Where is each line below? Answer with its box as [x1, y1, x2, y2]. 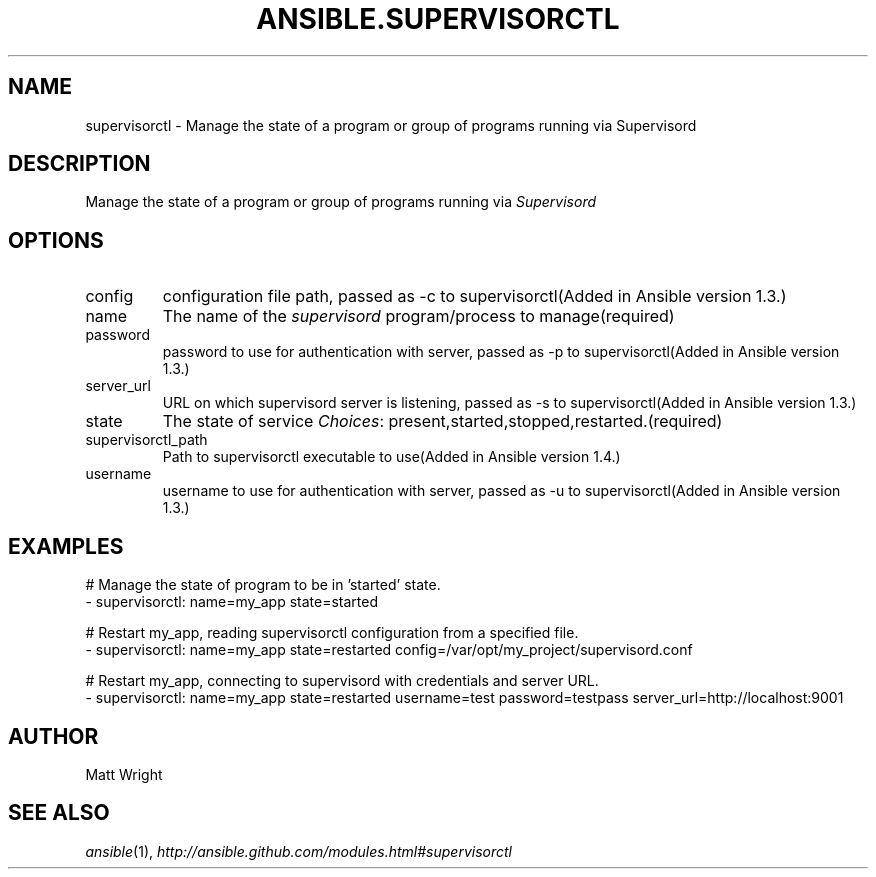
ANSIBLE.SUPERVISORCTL [256, 2, 620, 36]
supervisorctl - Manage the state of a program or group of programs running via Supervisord [85, 116, 697, 134]
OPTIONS [8, 227, 104, 253]
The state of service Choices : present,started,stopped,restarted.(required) [162, 411, 723, 432]
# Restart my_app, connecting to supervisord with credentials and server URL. [85, 672, 599, 690]
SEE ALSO [8, 800, 110, 826]
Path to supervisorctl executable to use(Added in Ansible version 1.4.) [162, 448, 621, 466]
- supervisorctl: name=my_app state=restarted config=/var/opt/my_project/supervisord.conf [85, 641, 693, 659]
